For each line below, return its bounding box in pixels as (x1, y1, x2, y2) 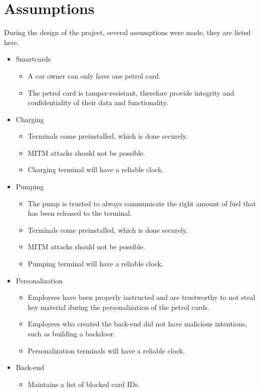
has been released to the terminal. (28, 208, 132, 218)
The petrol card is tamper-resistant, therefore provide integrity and (28, 87, 234, 98)
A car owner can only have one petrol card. (28, 70, 161, 81)
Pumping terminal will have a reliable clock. (28, 258, 163, 269)
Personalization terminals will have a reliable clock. (28, 345, 185, 355)
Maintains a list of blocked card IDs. (28, 378, 140, 389)
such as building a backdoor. (28, 328, 116, 338)
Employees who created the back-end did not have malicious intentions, (28, 318, 247, 329)
